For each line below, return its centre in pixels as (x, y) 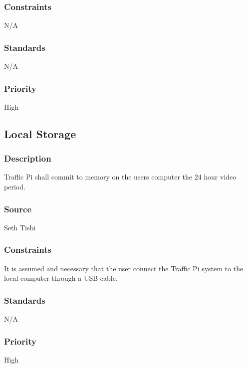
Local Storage (40, 133)
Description (28, 158)
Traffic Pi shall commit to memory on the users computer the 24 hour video (120, 177)
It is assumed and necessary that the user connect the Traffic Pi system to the (124, 268)
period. (15, 187)
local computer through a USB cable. (61, 278)
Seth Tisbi (20, 227)
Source (18, 209)
